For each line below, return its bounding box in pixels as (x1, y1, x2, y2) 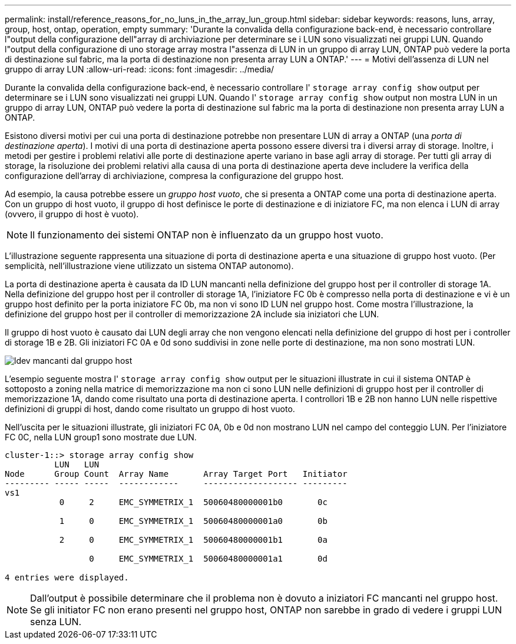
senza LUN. (30, 616, 82, 628)
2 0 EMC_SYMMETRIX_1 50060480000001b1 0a (59, 535, 328, 545)
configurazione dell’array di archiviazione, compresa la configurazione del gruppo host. (5, 171, 344, 181)
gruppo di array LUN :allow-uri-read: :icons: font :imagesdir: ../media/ (5, 64, 274, 74)
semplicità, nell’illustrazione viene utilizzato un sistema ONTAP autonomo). (5, 261, 294, 271)
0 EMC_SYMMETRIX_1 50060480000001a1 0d (89, 554, 328, 563)
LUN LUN (54, 460, 100, 469)
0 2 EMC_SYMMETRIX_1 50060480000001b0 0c (59, 497, 328, 507)
